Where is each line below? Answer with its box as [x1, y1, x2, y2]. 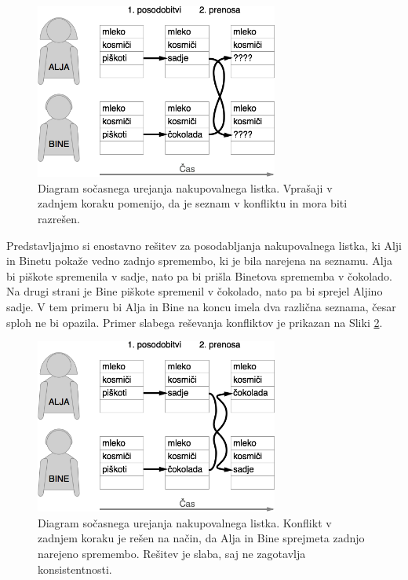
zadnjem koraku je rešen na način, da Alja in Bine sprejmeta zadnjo [38, 530, 365, 546]
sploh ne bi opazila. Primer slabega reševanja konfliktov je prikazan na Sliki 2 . [6, 314, 383, 330]
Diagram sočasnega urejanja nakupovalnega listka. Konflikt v [38, 514, 332, 530]
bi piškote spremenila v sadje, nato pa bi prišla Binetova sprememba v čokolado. [6, 267, 392, 284]
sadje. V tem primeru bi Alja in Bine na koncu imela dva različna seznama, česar [6, 298, 396, 314]
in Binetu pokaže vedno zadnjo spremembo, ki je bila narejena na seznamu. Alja [6, 252, 392, 269]
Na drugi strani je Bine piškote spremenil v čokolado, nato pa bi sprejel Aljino [6, 283, 383, 299]
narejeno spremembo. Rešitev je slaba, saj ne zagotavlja [38, 545, 306, 562]
